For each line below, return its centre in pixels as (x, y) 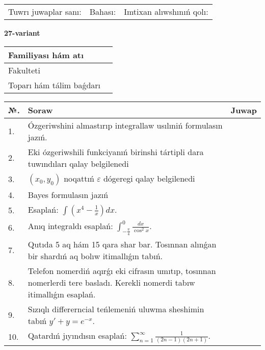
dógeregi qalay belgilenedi (149, 178)
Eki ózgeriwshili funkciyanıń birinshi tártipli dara (116, 152)
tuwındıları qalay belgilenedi (78, 163)
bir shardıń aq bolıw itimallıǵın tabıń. (95, 256)
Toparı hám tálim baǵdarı (55, 85)
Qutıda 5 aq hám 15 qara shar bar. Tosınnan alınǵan (122, 244)
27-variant (22, 33)
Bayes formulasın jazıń (68, 194)
